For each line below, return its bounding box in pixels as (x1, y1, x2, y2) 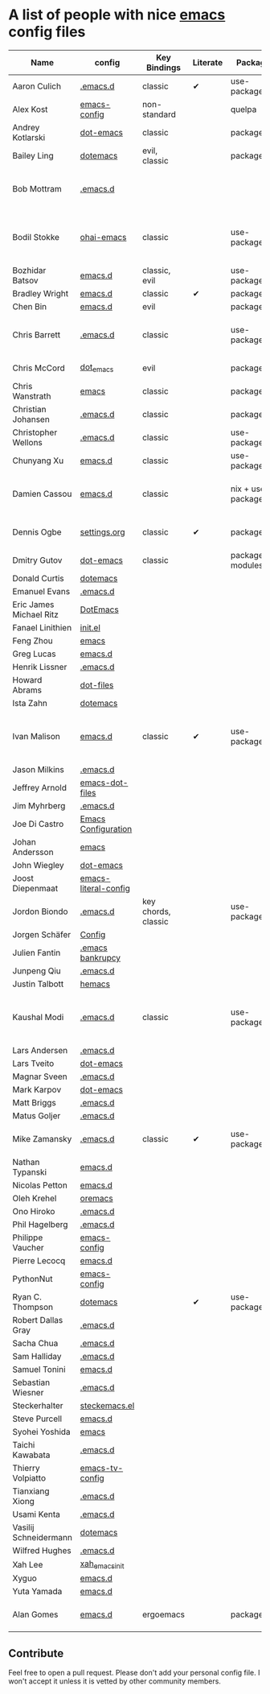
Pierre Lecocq (12, 1254, 66, 1266)
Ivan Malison (12, 730, 60, 742)
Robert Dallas (12, 1314, 63, 1325)
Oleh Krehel (12, 1192, 57, 1204)
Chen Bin (12, 300, 47, 312)
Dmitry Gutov (12, 554, 63, 565)
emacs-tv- (80, 1462, 124, 1473)
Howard (12, 674, 43, 685)
